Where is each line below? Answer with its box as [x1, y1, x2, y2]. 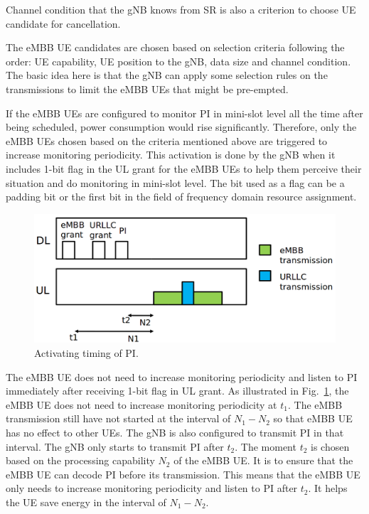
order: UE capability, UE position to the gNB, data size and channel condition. [6, 53, 351, 68]
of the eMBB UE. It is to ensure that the [173, 453, 353, 468]
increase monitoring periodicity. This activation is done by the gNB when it [6, 147, 336, 162]
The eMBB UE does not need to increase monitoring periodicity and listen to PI [6, 369, 358, 384]
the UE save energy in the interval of [6, 495, 166, 510]
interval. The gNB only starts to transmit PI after [6, 439, 224, 454]
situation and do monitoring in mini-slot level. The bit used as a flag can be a [6, 175, 345, 190]
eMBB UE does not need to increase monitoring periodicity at [6, 397, 277, 412]
